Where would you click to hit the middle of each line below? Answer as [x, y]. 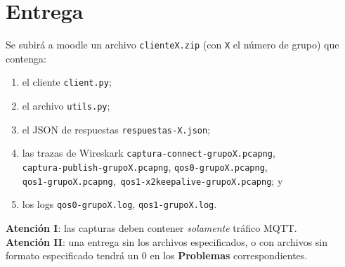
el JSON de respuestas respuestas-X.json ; [116, 129]
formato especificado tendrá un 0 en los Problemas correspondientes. [157, 255]
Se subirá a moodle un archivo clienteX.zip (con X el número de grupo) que [172, 45]
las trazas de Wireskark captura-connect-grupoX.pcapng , [149, 153]
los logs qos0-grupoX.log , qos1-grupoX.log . [119, 204]
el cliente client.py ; [67, 82]
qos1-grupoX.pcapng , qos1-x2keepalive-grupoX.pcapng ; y [152, 180]
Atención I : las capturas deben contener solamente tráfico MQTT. [151, 227]
